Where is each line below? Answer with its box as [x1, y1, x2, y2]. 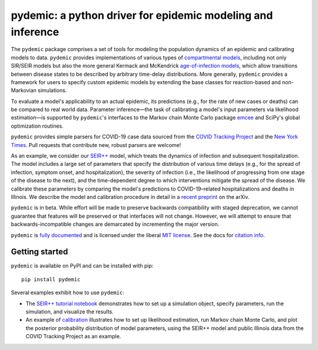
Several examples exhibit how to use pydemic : [11, 289, 125, 296]
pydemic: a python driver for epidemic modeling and [11, 9, 273, 22]
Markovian [11, 87, 37, 94]
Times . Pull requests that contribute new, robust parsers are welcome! [11, 141, 181, 148]
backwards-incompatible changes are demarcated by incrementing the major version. [11, 221, 220, 228]
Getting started [11, 247, 68, 257]
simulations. [37, 87, 67, 94]
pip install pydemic [21, 276, 81, 282]
